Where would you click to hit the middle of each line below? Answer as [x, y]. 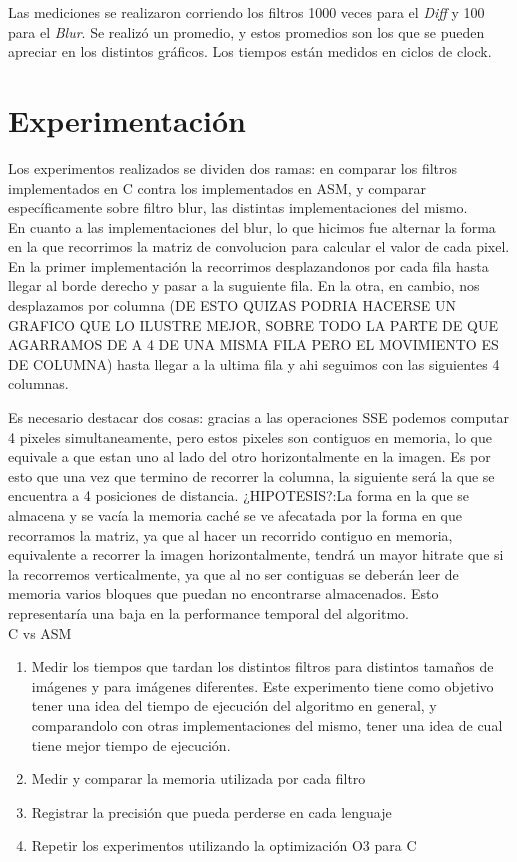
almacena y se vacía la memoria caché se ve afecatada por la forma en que [235, 515]
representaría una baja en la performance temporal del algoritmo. [208, 612]
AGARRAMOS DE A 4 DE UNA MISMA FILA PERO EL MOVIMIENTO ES [253, 344]
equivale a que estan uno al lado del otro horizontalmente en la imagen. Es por [249, 456]
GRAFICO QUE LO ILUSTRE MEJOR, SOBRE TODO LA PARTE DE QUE [253, 324]
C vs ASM [40, 632]
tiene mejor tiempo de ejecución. [131, 744]
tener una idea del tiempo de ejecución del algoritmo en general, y [234, 705]
